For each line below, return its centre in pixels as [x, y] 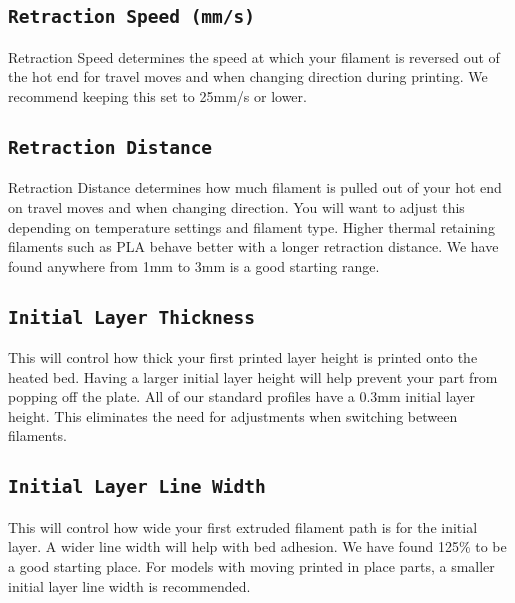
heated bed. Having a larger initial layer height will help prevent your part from [253, 376]
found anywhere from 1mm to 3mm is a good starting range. [194, 265]
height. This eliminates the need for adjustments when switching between [233, 415]
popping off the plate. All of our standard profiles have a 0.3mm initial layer [242, 396]
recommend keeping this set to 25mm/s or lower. [157, 95]
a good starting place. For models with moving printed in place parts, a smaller [251, 566]
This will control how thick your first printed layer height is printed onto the [243, 357]
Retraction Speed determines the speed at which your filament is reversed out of [254, 56]
